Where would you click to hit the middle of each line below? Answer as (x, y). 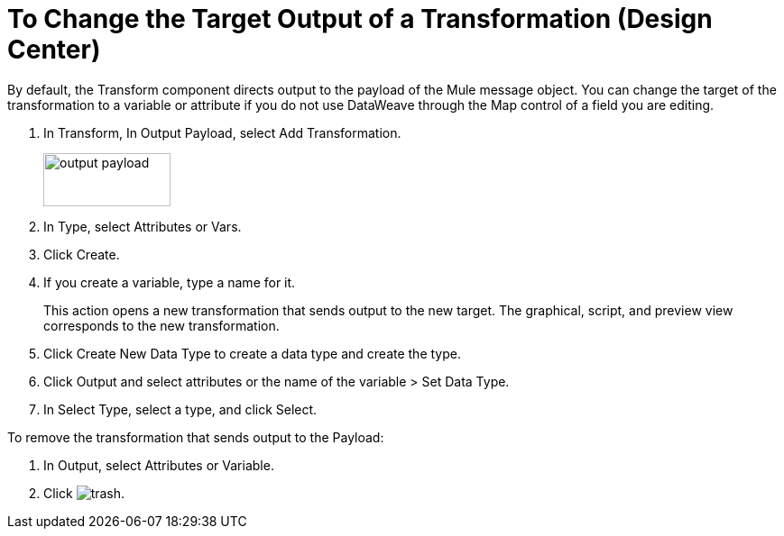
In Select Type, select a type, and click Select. (180, 409)
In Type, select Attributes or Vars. (143, 226)
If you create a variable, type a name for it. (170, 282)
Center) (54, 50)
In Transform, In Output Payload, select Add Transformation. (222, 132)
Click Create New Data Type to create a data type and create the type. (252, 353)
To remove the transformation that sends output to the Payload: (196, 437)
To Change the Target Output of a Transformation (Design (360, 19)
